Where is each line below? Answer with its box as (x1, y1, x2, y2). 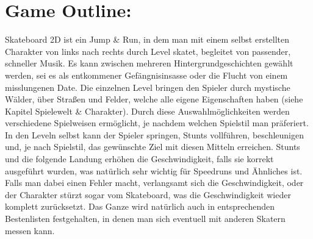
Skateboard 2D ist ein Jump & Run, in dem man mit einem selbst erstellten (5, 33, 290, 46)
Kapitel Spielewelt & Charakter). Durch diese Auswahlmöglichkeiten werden (5, 104, 290, 117)
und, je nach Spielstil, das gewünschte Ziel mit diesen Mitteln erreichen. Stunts (5, 140, 300, 153)
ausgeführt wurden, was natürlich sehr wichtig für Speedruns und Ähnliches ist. (5, 164, 303, 177)
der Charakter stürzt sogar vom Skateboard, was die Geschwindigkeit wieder (5, 188, 291, 201)
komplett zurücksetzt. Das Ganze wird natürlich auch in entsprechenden (5, 200, 275, 213)
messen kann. (5, 224, 55, 237)
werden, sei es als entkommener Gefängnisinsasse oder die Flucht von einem (5, 68, 288, 81)
